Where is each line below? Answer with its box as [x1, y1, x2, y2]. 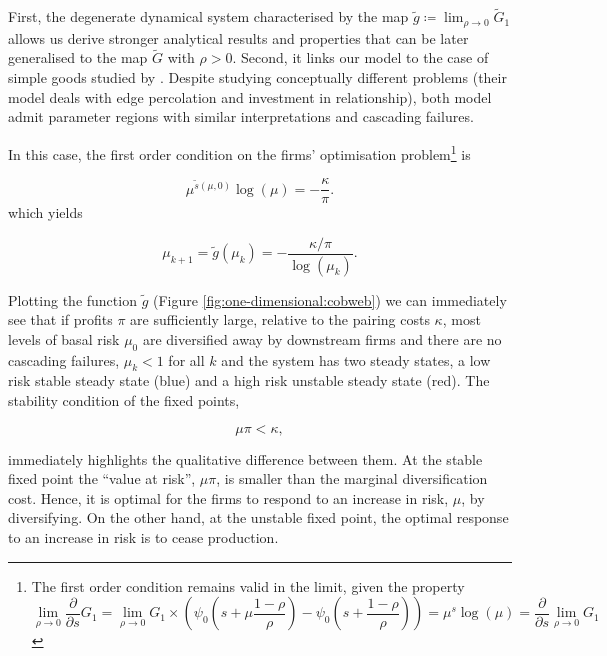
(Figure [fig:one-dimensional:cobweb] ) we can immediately [152, 289, 507, 310]
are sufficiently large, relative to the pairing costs [130, 309, 430, 330]
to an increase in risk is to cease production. [8, 527, 279, 548]
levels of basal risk [8, 328, 120, 349]
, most [442, 309, 481, 330]
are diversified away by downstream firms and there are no [142, 328, 502, 349]
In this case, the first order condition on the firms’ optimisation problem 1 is [8, 140, 471, 164]
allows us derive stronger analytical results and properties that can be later [8, 27, 469, 48]
